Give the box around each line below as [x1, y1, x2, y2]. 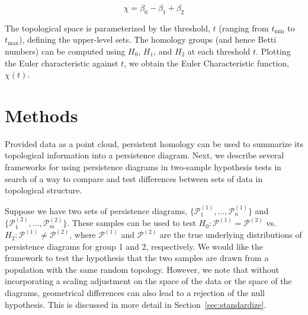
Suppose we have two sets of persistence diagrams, [5, 204, 188, 217]
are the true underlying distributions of [159, 228, 302, 241]
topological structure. [5, 184, 82, 196]
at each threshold [187, 44, 251, 57]
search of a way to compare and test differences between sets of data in [5, 172, 263, 184]
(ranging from [219, 21, 269, 34]
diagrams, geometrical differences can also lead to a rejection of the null [5, 287, 265, 299]
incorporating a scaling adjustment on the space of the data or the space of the [5, 275, 292, 287]
